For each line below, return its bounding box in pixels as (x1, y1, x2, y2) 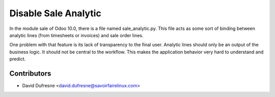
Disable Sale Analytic (9, 8, 101, 19)
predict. (9, 56, 26, 62)
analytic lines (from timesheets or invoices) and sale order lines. (9, 32, 144, 38)
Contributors (9, 69, 51, 78)
